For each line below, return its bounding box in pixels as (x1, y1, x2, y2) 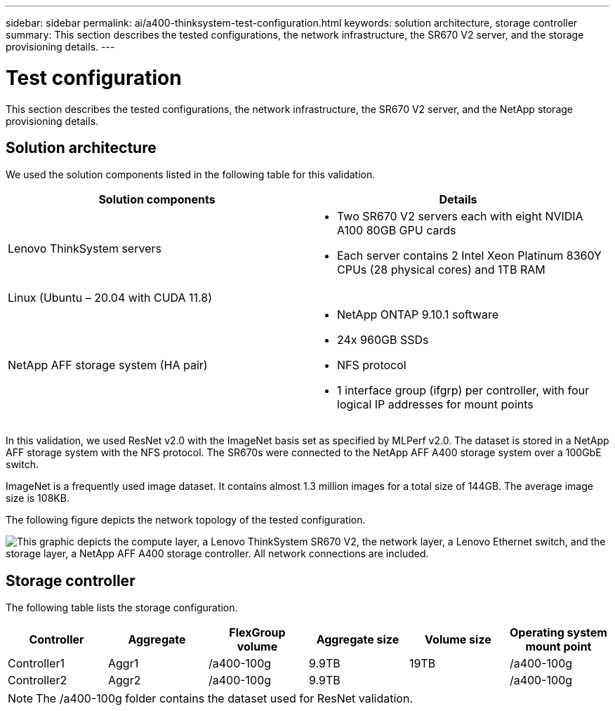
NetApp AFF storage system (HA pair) (8, 358, 208, 373)
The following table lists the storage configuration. (6, 602, 238, 614)
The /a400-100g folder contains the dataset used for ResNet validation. (36, 691, 414, 706)
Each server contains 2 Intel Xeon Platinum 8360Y (337, 248, 602, 263)
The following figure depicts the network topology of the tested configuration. (6, 514, 366, 526)
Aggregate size (316, 632, 399, 647)
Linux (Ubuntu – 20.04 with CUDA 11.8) (8, 291, 213, 305)
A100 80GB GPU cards (337, 223, 456, 238)
